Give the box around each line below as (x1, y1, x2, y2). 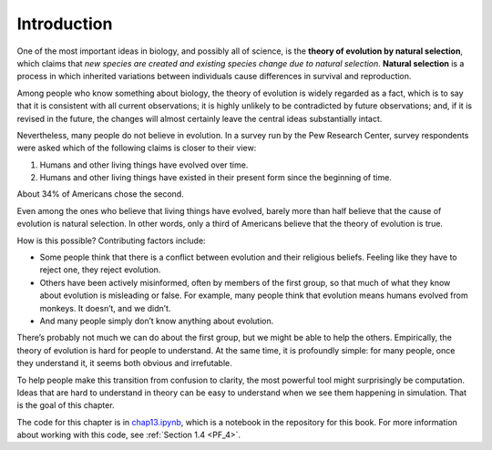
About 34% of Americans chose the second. (16, 189, 184, 199)
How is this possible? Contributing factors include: (16, 235, 206, 246)
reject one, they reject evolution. (39, 264, 161, 275)
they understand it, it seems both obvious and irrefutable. (16, 358, 232, 369)
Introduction (16, 14, 113, 34)
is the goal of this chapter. (16, 400, 115, 411)
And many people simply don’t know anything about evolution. (39, 315, 274, 326)
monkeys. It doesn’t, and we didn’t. (39, 302, 171, 313)
